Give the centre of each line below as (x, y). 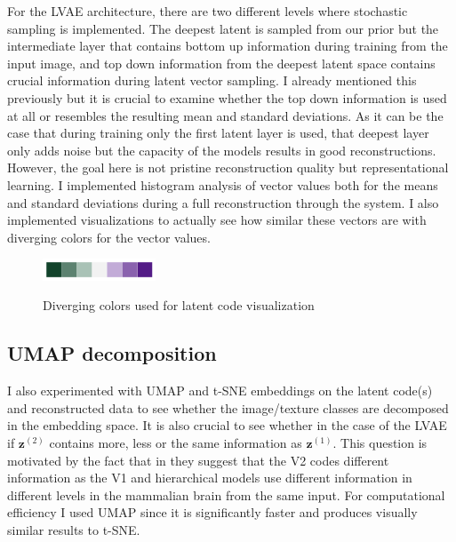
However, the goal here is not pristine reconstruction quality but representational (228, 167)
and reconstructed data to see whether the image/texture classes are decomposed (228, 407)
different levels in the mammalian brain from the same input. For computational (226, 494)
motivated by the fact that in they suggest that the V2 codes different (198, 460)
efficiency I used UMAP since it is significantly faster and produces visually (212, 512)
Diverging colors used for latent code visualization (179, 305)
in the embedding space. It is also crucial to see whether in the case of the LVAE (227, 425)
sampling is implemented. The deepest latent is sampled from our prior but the (223, 28)
